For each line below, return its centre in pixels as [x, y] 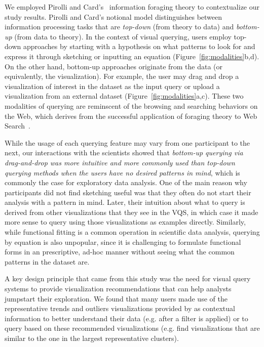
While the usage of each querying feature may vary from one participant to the [127, 142]
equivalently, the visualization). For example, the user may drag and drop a [122, 76]
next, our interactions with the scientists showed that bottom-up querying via [124, 153]
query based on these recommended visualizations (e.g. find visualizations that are [132, 328]
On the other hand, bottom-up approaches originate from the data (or [114, 66]
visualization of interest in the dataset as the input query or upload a [112, 86]
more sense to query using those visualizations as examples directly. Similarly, [125, 222]
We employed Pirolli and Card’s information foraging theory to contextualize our [132, 7]
